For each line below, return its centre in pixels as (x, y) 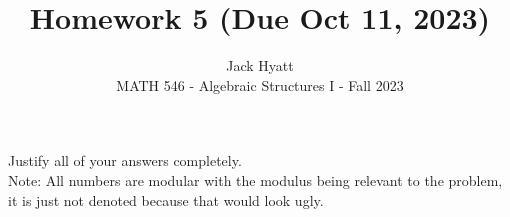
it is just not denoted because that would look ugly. (166, 199)
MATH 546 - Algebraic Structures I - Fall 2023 (260, 84)
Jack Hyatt (260, 65)
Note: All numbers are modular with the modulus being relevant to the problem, (255, 179)
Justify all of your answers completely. (125, 160)
